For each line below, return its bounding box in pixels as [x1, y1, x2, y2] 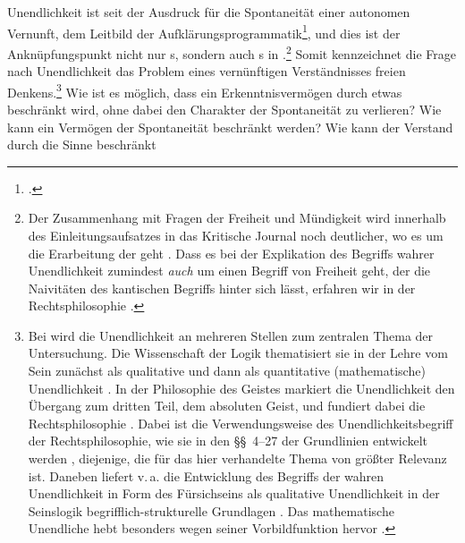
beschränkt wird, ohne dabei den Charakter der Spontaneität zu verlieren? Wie [7, 99, 442, 118]
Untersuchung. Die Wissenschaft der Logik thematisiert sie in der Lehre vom [28, 344, 448, 362]
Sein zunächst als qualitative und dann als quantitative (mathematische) [28, 361, 426, 380]
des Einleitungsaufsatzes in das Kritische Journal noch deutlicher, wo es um [28, 225, 444, 244]
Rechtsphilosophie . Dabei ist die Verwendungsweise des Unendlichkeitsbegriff [28, 413, 453, 432]
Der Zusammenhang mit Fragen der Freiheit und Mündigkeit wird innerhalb [28, 208, 446, 227]
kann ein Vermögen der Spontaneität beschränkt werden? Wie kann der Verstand [7, 117, 453, 136]
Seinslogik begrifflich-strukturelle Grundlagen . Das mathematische [28, 501, 394, 520]
